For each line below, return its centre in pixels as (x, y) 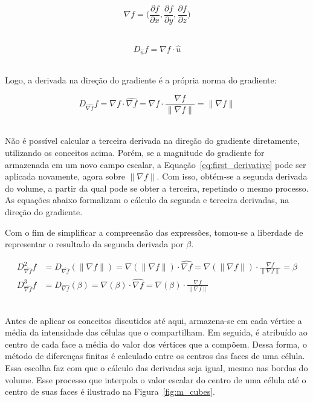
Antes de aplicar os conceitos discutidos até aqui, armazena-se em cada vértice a (153, 320)
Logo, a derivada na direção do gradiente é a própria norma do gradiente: (141, 80)
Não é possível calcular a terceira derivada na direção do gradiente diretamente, (152, 141)
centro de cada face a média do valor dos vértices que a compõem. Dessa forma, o (156, 344)
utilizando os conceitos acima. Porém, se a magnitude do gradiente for (135, 153)
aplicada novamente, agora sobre (65, 176)
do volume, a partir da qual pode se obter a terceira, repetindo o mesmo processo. (157, 188)
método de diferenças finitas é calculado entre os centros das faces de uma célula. (155, 356)
